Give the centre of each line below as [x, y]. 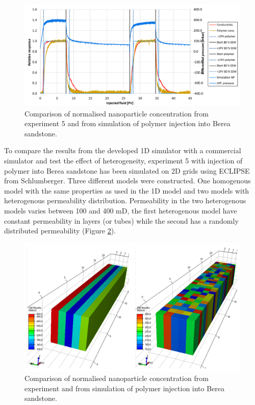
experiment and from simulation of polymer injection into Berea [125, 388]
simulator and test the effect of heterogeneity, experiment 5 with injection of [123, 160]
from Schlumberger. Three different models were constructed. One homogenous [127, 181]
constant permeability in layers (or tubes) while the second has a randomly [121, 220]
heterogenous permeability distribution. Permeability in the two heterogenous [125, 200]
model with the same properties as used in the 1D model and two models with [127, 190]
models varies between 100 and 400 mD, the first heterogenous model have [121, 210]
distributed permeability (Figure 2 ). [60, 231]
